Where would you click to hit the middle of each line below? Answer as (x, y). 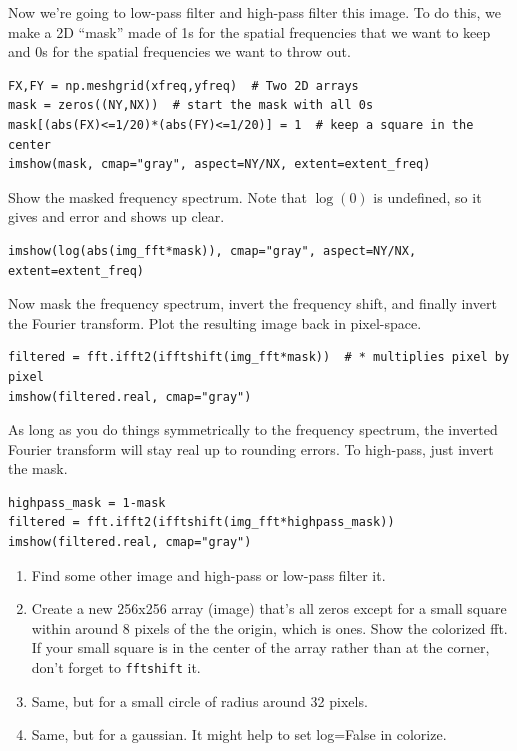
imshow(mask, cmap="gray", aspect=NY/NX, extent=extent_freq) (219, 164)
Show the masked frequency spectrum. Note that (157, 196)
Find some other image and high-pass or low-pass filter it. (208, 574)
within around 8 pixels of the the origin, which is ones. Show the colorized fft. (269, 627)
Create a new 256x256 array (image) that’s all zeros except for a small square (269, 608)
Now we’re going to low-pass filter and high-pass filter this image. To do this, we (254, 12)
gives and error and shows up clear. (116, 216)
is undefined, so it (427, 196)
